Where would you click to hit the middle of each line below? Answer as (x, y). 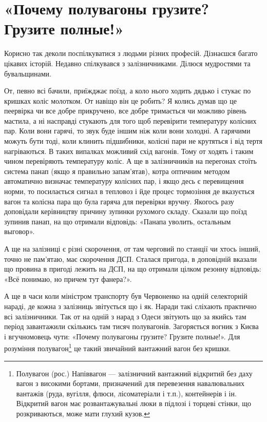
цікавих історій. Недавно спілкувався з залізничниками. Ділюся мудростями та (127, 63)
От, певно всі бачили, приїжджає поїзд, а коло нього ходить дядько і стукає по (128, 91)
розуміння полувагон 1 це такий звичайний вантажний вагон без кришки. (118, 347)
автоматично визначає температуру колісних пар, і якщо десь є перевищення (124, 181)
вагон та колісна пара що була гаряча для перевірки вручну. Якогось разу (119, 201)
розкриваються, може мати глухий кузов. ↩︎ (83, 413)
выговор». (20, 231)
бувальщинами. (28, 73)
